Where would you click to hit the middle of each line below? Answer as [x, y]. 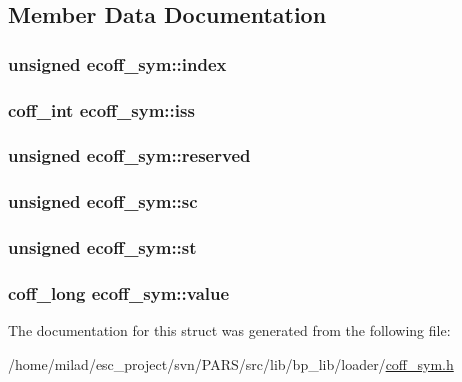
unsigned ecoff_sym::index [117, 63]
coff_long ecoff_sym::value [119, 292]
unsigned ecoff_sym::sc [103, 201]
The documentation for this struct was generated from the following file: [229, 330]
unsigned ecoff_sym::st [102, 247]
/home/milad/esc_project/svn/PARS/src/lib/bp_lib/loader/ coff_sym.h [231, 363]
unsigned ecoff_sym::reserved [129, 155]
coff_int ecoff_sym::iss [101, 109]
